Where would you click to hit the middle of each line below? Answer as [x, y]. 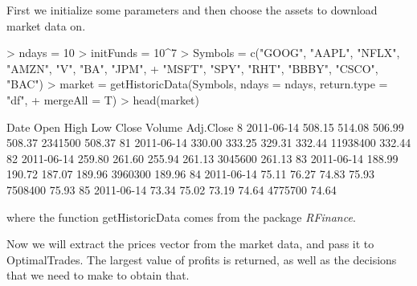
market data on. [46, 25]
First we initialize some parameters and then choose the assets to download [192, 10]
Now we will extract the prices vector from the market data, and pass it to [190, 244]
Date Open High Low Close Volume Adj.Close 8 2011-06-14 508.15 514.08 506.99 [205, 127]
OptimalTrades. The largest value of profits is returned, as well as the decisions [202, 259]
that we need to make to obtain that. [98, 275]
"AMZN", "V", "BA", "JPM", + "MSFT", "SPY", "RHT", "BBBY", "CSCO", [192, 68]
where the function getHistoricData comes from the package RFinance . [181, 217]
